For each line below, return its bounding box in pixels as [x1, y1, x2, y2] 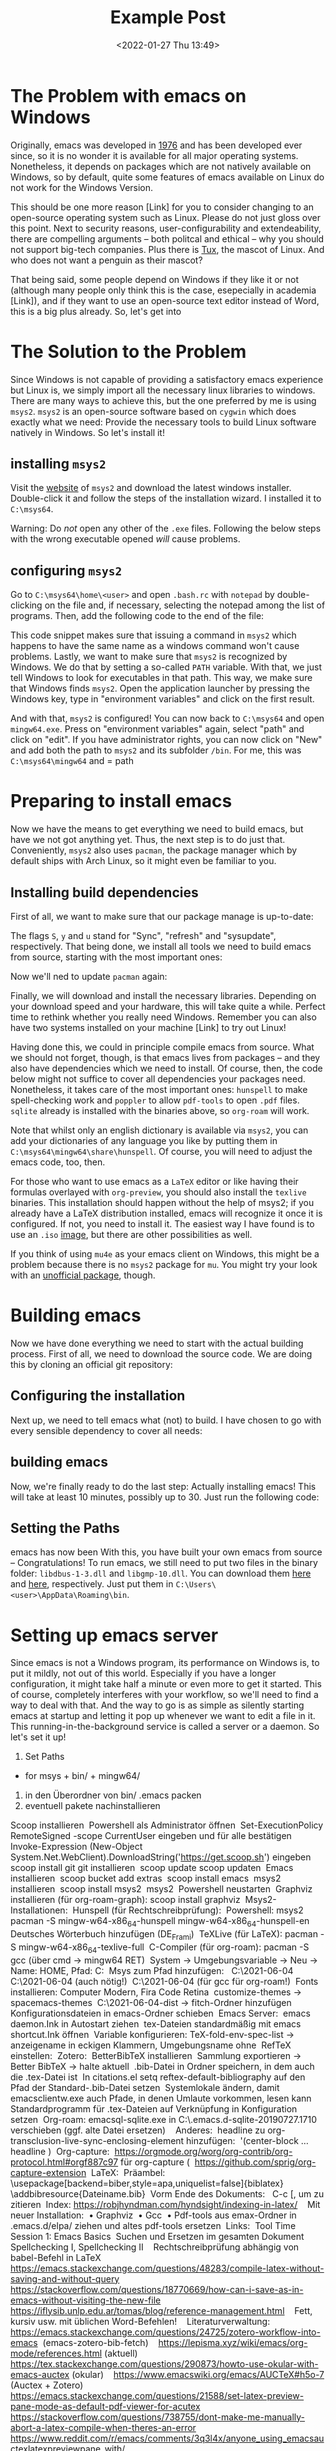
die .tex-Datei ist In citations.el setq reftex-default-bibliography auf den [10, 2071, 306, 2083]
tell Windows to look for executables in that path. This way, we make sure [10, 672, 313, 684]
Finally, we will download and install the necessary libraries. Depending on [10, 990, 317, 1001]
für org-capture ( [120, 2156, 190, 2168]
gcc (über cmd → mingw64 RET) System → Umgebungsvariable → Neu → [10, 1954, 318, 1966]
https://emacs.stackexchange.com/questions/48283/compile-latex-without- [10, 2262, 325, 2274]
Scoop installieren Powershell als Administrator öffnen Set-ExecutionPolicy [10, 1819, 324, 1831]
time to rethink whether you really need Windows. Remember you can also [10, 1011, 317, 1023]
